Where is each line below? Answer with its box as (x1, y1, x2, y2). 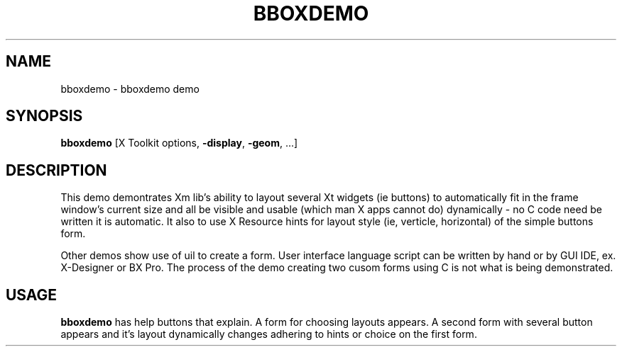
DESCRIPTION (6, 161, 107, 179)
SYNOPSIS (6, 107, 83, 125)
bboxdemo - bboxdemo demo (60, 82, 200, 95)
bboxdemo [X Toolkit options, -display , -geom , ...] (60, 137, 298, 149)
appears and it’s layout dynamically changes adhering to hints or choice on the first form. (60, 328, 477, 341)
